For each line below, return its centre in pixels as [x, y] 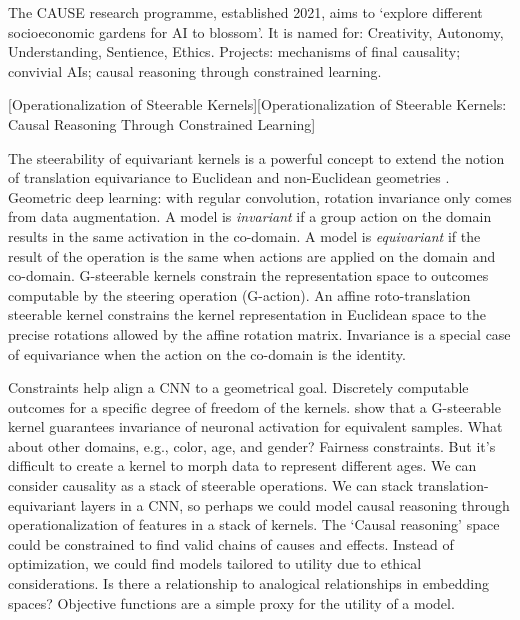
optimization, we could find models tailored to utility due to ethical [215, 563]
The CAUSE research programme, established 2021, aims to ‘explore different [245, 12]
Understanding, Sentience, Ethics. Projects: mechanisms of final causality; [234, 51]
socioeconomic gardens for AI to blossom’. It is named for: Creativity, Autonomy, [256, 31]
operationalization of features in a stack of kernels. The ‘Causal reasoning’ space [254, 524]
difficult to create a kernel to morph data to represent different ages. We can [242, 465]
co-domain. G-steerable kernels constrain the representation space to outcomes [248, 275]
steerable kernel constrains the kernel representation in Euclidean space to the [247, 314]
